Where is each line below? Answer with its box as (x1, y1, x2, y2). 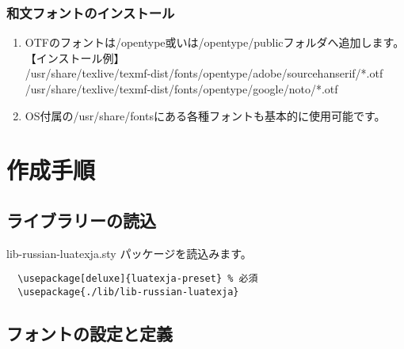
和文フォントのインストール (6, 2, 175, 22)
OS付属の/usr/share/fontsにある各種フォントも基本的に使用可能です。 (25, 107, 386, 123)
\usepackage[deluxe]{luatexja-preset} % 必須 (17, 273, 258, 285)
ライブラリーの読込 (6, 207, 156, 232)
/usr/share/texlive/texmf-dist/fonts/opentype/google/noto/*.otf (25, 81, 338, 97)
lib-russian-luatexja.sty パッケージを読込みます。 (6, 245, 252, 261)
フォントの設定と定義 (6, 321, 173, 346)
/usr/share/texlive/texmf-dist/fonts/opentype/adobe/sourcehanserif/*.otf (25, 65, 383, 82)
